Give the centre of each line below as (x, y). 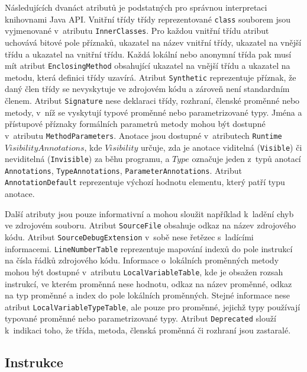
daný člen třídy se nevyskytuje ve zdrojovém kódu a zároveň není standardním (147, 89)
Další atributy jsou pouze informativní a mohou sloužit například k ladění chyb (149, 213)
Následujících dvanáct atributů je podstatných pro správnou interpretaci (136, 7)
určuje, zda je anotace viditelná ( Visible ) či (222, 147)
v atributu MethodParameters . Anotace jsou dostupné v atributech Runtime (143, 135)
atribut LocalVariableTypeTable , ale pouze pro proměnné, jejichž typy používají (153, 306)
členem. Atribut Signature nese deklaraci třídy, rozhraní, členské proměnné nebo (152, 100)
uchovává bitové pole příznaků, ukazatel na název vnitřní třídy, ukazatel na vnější (153, 42)
